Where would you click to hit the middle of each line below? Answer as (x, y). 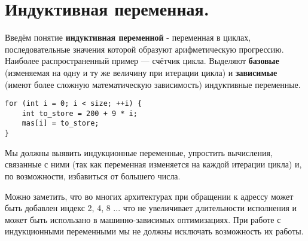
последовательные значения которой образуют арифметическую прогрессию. (144, 49)
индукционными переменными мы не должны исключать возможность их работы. (154, 231)
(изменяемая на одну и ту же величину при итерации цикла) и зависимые (141, 72)
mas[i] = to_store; (60, 123)
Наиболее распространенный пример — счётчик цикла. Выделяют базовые (142, 61)
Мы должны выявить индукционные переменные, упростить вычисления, (139, 152)
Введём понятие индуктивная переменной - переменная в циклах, (128, 37)
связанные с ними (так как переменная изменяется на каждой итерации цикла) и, (153, 164)
